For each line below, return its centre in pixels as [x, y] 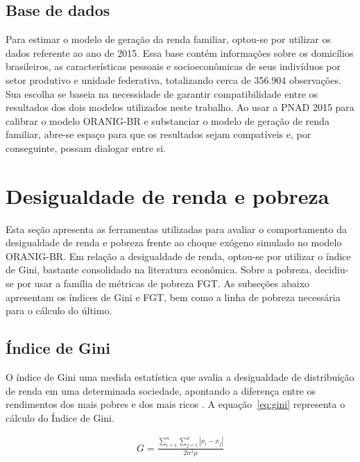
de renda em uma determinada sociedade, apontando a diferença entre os [161, 390]
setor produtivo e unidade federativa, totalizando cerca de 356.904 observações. [173, 79]
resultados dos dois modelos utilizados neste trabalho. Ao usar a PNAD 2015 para [180, 107]
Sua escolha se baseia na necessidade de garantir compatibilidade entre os [162, 93]
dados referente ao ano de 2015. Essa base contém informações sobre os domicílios [180, 52]
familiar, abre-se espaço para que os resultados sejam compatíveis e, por [158, 134]
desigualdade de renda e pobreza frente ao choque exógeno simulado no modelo [174, 242]
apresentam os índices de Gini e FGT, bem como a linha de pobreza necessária [173, 297]
